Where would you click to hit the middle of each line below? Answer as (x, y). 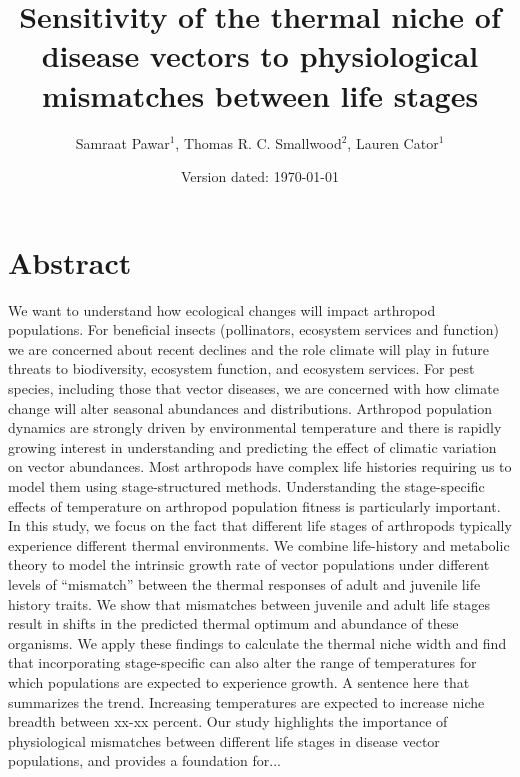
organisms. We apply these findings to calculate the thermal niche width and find (257, 642)
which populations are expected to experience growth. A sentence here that (239, 681)
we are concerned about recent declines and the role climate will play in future (248, 348)
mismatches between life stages (260, 94)
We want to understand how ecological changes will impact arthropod (222, 309)
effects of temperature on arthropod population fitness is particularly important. (254, 505)
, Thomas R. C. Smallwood (258, 142)
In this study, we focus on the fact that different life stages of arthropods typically (260, 525)
